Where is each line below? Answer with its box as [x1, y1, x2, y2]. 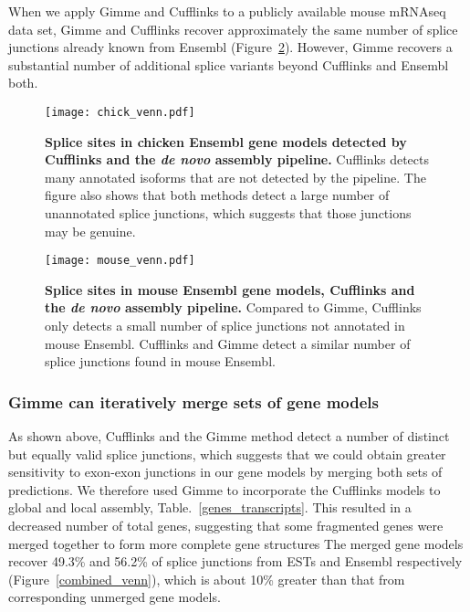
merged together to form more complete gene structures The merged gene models [8, 533, 464, 553]
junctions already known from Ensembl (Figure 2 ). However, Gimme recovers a [8, 37, 453, 57]
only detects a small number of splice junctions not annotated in [45, 316, 405, 335]
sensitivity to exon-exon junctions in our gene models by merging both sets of [8, 462, 443, 481]
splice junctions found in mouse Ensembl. [45, 352, 276, 371]
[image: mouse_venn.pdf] [45, 254, 195, 268]
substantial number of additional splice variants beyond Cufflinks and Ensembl [8, 55, 449, 74]
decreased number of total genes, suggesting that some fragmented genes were [8, 516, 444, 534]
